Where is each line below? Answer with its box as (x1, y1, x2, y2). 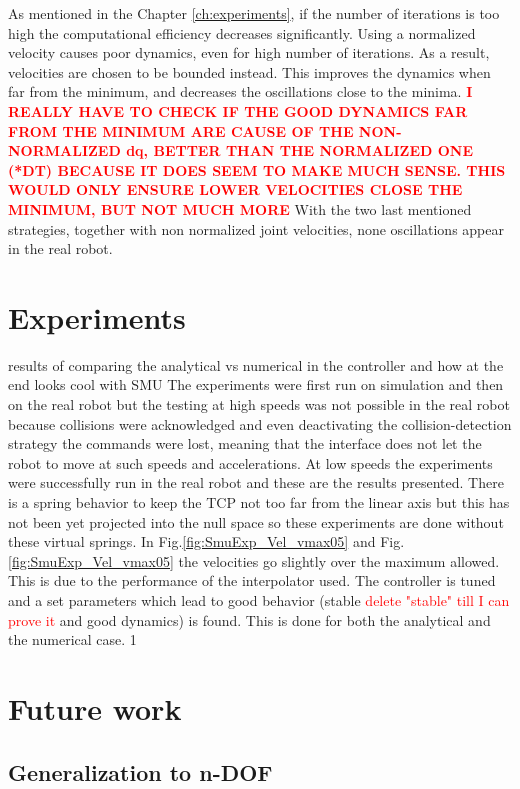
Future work (8, 687, 182, 728)
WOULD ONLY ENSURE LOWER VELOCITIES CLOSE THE (8, 179, 463, 200)
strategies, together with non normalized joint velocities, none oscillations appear (8, 218, 504, 239)
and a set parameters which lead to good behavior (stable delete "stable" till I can (8, 589, 510, 610)
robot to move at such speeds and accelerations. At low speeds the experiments (8, 452, 493, 473)
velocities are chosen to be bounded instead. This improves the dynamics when (8, 61, 491, 82)
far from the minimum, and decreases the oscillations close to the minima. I (8, 81, 473, 102)
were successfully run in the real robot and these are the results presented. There (8, 472, 504, 493)
